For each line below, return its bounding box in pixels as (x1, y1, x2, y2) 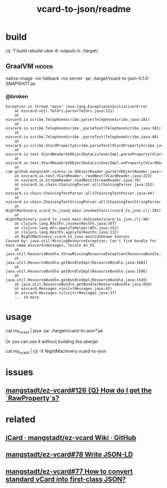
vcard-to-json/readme (37, 3, 131, 15)
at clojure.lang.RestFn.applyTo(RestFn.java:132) (14, 230, 119, 235)
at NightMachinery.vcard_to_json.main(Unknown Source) (14, 234, 130, 239)
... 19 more (14, 295, 39, 300)
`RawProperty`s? (5, 394, 59, 402)
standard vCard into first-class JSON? (5, 475, 126, 484)
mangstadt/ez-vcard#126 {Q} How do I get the (5, 386, 152, 395)
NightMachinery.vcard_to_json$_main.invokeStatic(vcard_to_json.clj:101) (5, 208, 162, 214)
